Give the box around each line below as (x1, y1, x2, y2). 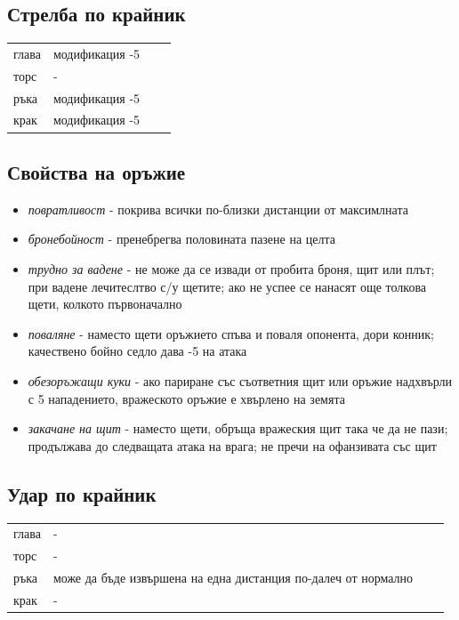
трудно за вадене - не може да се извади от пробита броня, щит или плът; (28, 259, 435, 278)
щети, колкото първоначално (28, 294, 182, 313)
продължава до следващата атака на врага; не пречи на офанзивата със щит (28, 436, 437, 455)
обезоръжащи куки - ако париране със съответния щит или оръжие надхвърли (28, 371, 452, 390)
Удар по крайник (7, 479, 157, 507)
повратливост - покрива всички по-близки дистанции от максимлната (28, 199, 408, 218)
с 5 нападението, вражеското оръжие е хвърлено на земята (28, 389, 345, 407)
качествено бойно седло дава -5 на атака (28, 342, 247, 360)
